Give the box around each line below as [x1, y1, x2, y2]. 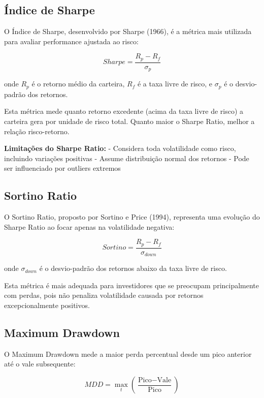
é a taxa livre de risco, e [137, 78, 213, 89]
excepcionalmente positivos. [4, 300, 90, 311]
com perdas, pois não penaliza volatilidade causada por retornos [4, 290, 204, 300]
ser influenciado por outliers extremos [4, 163, 121, 173]
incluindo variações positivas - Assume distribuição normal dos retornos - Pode [4, 152, 249, 163]
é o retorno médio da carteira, [31, 78, 125, 89]
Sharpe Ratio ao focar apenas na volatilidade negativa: [4, 221, 175, 232]
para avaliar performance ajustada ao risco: [4, 36, 139, 46]
